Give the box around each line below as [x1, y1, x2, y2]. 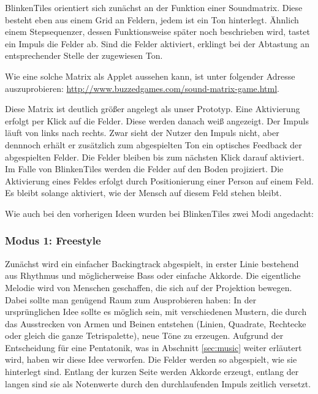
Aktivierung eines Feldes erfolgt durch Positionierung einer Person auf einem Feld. [5, 174, 314, 187]
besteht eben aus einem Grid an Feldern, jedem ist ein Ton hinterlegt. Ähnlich [5, 13, 299, 26]
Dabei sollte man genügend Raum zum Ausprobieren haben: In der [5, 293, 257, 306]
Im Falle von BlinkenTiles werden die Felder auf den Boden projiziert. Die [5, 162, 284, 175]
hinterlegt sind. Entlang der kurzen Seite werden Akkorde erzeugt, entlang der [5, 365, 299, 378]
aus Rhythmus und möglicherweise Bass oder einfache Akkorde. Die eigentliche [5, 269, 301, 282]
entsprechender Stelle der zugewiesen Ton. [5, 49, 163, 62]
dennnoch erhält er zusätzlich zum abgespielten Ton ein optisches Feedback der [5, 138, 302, 151]
